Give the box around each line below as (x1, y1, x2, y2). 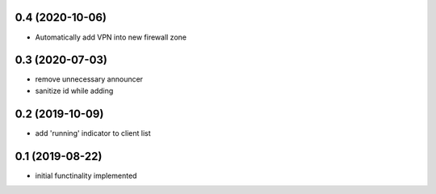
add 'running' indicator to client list (35, 128, 151, 137)
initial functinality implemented (35, 171, 137, 180)
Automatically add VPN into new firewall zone (35, 32, 187, 42)
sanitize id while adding (35, 86, 114, 95)
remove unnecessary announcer (35, 74, 144, 84)
